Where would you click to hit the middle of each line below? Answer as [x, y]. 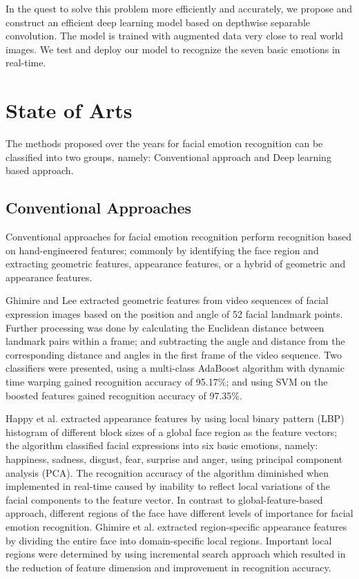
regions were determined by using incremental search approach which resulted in [176, 554]
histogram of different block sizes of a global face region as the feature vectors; [172, 431]
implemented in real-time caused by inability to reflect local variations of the [168, 486]
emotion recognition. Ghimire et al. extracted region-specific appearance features [176, 526]
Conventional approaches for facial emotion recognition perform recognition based [178, 237]
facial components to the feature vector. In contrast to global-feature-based [164, 499]
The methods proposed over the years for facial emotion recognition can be [164, 143]
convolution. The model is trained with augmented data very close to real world [175, 36]
